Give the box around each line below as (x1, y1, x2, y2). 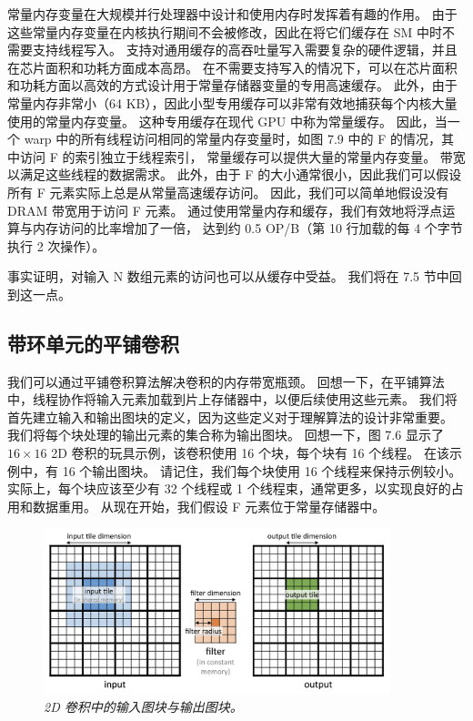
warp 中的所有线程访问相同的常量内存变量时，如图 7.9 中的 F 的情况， (24, 129, 441, 148)
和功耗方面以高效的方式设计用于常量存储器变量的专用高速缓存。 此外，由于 (7, 76, 458, 95)
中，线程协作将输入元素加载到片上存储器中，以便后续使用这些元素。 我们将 (7, 390, 458, 409)
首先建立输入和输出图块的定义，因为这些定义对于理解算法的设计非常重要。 (7, 407, 453, 426)
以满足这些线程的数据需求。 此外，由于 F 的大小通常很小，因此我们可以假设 (7, 165, 462, 184)
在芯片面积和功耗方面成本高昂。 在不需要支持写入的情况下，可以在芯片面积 (7, 57, 458, 76)
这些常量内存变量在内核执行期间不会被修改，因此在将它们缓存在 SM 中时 (7, 22, 442, 41)
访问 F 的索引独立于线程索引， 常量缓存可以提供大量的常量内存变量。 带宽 (19, 147, 466, 166)
